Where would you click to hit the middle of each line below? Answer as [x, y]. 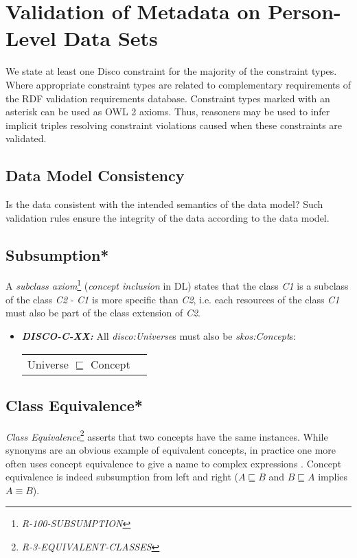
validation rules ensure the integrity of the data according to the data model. [168, 217]
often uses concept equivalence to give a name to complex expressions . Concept [174, 463]
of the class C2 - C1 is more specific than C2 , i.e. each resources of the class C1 [173, 299]
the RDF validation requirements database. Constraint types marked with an [168, 98]
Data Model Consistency [95, 175]
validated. [26, 138]
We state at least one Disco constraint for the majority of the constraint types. [171, 71]
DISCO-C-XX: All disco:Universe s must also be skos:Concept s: [159, 335]
